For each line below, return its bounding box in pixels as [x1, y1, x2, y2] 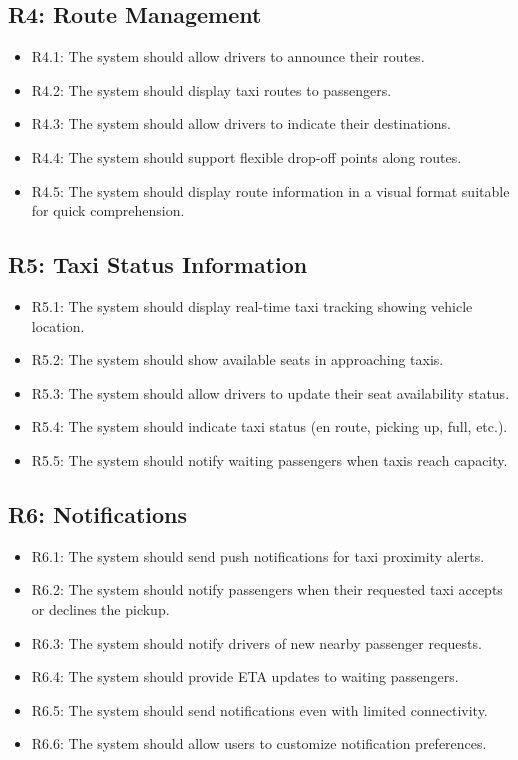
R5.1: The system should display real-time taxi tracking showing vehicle [31, 295, 473, 316]
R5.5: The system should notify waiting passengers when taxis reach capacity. [31, 449, 508, 470]
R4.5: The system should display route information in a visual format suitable [31, 180, 510, 201]
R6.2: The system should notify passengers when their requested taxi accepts [31, 579, 503, 600]
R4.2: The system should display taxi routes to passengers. [31, 79, 392, 100]
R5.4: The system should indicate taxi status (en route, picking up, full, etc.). [31, 416, 508, 437]
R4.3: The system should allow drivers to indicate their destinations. [31, 113, 452, 134]
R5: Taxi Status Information [8, 249, 308, 280]
